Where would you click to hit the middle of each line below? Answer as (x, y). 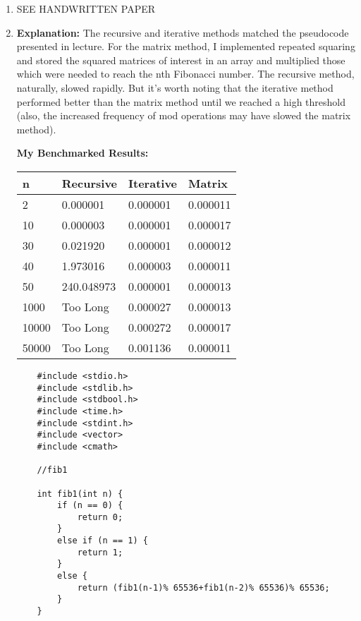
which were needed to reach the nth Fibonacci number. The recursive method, (185, 74)
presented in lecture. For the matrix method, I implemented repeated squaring (186, 46)
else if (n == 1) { (103, 541)
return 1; (100, 552)
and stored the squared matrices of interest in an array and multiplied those (181, 60)
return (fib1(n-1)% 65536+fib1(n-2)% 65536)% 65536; (203, 587)
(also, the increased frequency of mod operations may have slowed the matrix (184, 115)
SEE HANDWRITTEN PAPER (86, 8)
